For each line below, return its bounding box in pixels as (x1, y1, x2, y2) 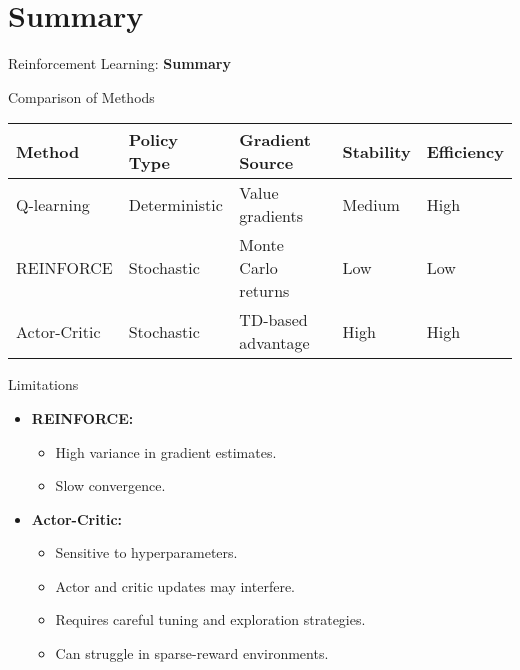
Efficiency (426, 139, 504, 163)
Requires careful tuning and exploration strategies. (55, 609, 366, 630)
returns (239, 279, 290, 303)
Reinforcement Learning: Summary (8, 53, 231, 74)
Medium (342, 192, 400, 216)
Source (239, 151, 294, 175)
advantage (239, 331, 310, 355)
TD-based (239, 308, 308, 332)
